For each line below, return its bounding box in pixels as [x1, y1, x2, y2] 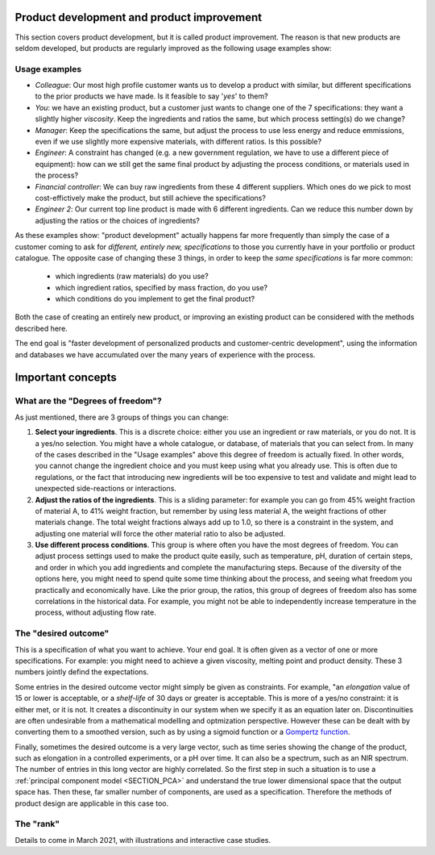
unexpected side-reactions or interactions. [35, 484, 177, 494]
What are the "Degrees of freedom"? [14, 395, 163, 407]
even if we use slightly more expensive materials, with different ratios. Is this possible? [35, 137, 322, 146]
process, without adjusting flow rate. [35, 607, 156, 617]
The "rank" [14, 819, 60, 830]
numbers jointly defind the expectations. [14, 667, 149, 677]
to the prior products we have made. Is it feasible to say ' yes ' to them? [35, 91, 269, 101]
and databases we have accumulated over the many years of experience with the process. [14, 349, 316, 359]
